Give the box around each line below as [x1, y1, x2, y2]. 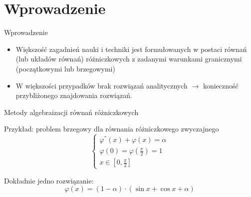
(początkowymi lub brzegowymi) [15, 63, 115, 73]
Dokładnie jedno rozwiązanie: [4, 175, 94, 185]
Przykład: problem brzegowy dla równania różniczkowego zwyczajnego [4, 123, 219, 134]
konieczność [203, 80, 239, 90]
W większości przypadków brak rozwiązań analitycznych [15, 80, 188, 90]
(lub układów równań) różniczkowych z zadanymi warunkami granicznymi [15, 53, 242, 64]
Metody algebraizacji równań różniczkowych [4, 106, 139, 117]
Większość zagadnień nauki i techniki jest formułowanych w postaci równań [15, 43, 247, 54]
